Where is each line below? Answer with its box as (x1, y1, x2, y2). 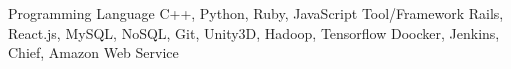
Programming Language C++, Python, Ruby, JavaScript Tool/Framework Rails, (8, 3, 504, 23)
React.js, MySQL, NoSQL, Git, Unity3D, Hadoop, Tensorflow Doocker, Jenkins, (8, 22, 500, 43)
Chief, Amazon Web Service (8, 42, 179, 63)
